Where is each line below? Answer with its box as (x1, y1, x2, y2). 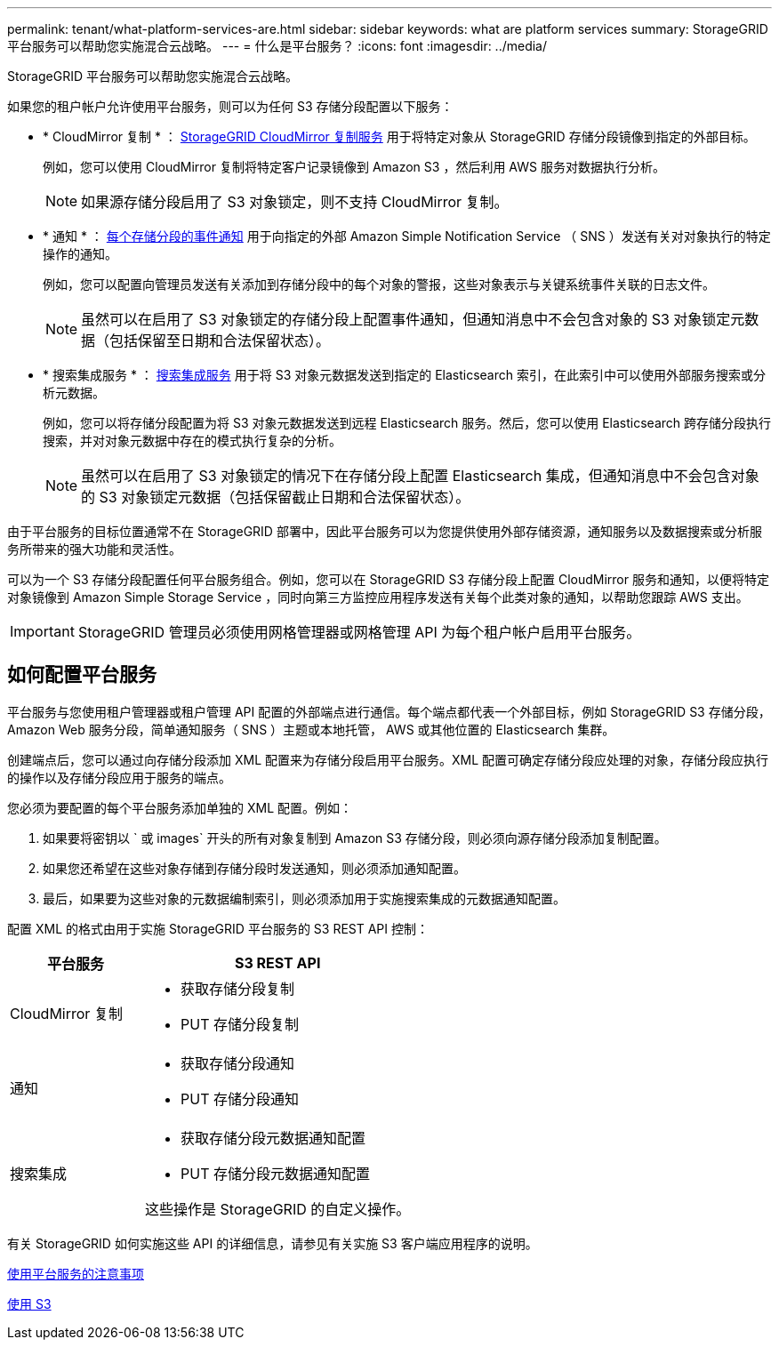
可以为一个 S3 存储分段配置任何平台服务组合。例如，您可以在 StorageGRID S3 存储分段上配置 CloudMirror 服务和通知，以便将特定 (7, 572, 769, 587)
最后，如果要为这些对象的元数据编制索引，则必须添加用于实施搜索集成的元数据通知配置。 (43, 890, 566, 906)
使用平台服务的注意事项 (7, 1265, 144, 1281)
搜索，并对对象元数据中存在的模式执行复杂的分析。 (43, 433, 341, 448)
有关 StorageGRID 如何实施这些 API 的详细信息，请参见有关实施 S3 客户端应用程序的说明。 (7, 1235, 538, 1251)
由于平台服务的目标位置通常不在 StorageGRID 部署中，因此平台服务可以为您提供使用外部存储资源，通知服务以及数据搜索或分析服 (7, 524, 762, 539)
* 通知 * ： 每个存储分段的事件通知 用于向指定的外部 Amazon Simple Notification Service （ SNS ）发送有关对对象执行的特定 (43, 229, 771, 244)
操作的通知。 (43, 246, 117, 261)
